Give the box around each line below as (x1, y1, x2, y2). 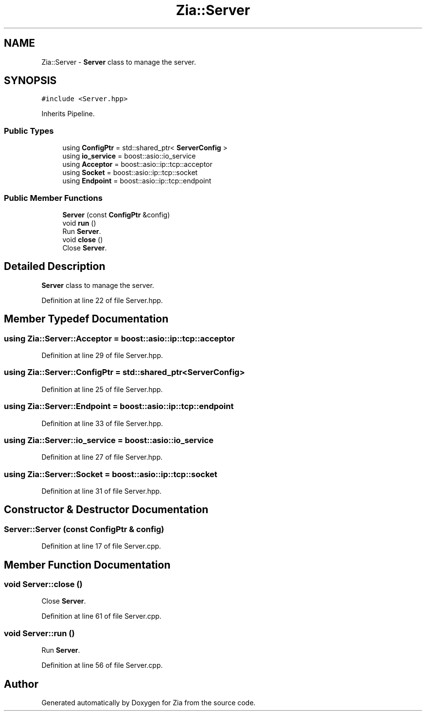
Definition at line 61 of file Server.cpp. (41, 612, 161, 621)
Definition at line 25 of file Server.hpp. (41, 385, 163, 393)
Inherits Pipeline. (41, 109, 95, 118)
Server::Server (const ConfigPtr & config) (4, 524, 164, 534)
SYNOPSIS (4, 74, 57, 87)
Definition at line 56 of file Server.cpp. (41, 661, 163, 670)
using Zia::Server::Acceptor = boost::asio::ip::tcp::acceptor (4, 333, 235, 343)
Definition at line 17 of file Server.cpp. (41, 542, 161, 551)
